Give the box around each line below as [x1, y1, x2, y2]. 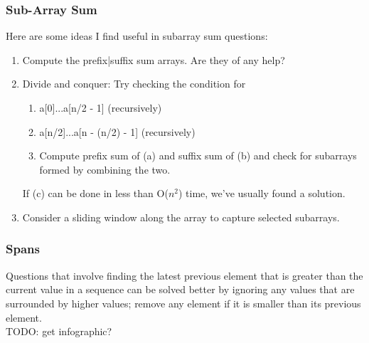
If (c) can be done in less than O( [22, 186, 169, 201]
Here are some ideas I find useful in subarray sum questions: [6, 28, 268, 43]
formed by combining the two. [39, 162, 171, 176]
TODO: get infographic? [6, 324, 112, 339]
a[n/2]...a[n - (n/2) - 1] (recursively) [39, 124, 196, 139]
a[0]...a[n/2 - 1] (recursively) [39, 100, 162, 115]
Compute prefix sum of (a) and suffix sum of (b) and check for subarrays [39, 148, 357, 163]
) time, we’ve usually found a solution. [178, 186, 346, 201]
